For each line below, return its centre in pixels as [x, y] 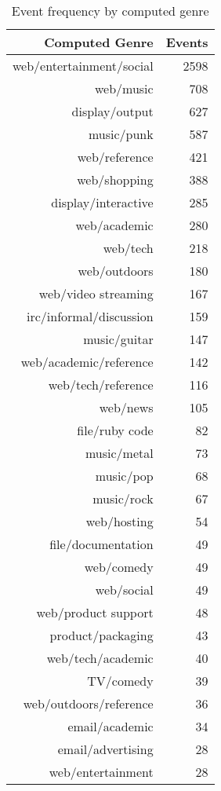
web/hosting [120, 521]
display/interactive [102, 202]
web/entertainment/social [83, 66]
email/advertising [105, 749]
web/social [124, 590]
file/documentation [101, 544]
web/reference [115, 157]
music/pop [124, 476]
